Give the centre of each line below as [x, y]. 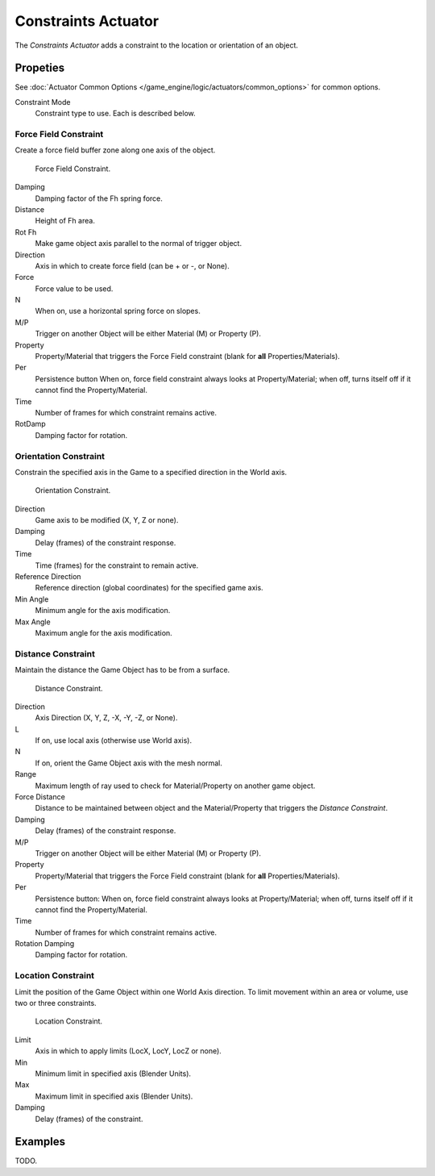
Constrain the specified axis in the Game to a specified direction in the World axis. [151, 472]
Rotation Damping [45, 944]
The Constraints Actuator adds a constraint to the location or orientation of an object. [156, 45]
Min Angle [32, 599]
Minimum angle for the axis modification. [103, 611]
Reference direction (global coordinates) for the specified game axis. [149, 588]
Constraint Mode [43, 102]
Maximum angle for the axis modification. [104, 632]
